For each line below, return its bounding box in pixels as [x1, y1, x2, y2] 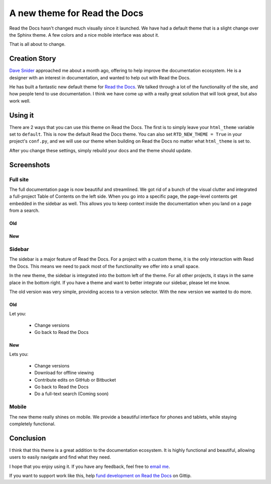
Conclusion [9, 434, 46, 442]
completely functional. [9, 421, 56, 427]
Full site [9, 176, 29, 183]
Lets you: [9, 351, 29, 357]
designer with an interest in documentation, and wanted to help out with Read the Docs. [9, 74, 191, 80]
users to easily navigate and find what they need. [9, 454, 111, 460]
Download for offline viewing [34, 370, 94, 376]
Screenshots [9, 161, 50, 169]
